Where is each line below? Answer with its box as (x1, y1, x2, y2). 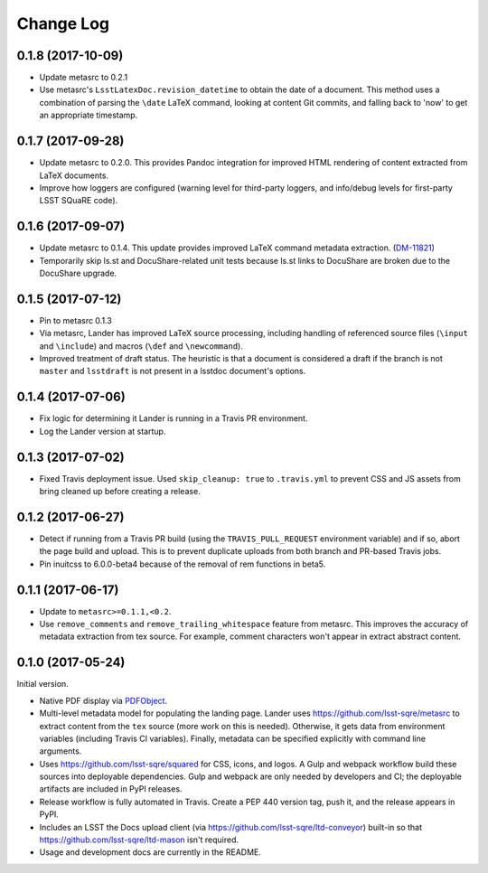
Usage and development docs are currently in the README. (39, 847, 261, 858)
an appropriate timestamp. (39, 109, 138, 121)
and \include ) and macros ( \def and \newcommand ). (39, 340, 243, 352)
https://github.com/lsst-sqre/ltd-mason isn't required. (39, 834, 239, 845)
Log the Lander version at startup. (39, 426, 166, 436)
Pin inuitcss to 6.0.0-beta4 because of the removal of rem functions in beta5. (39, 559, 326, 569)
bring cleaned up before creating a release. (39, 486, 201, 497)
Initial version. (16, 679, 70, 690)
